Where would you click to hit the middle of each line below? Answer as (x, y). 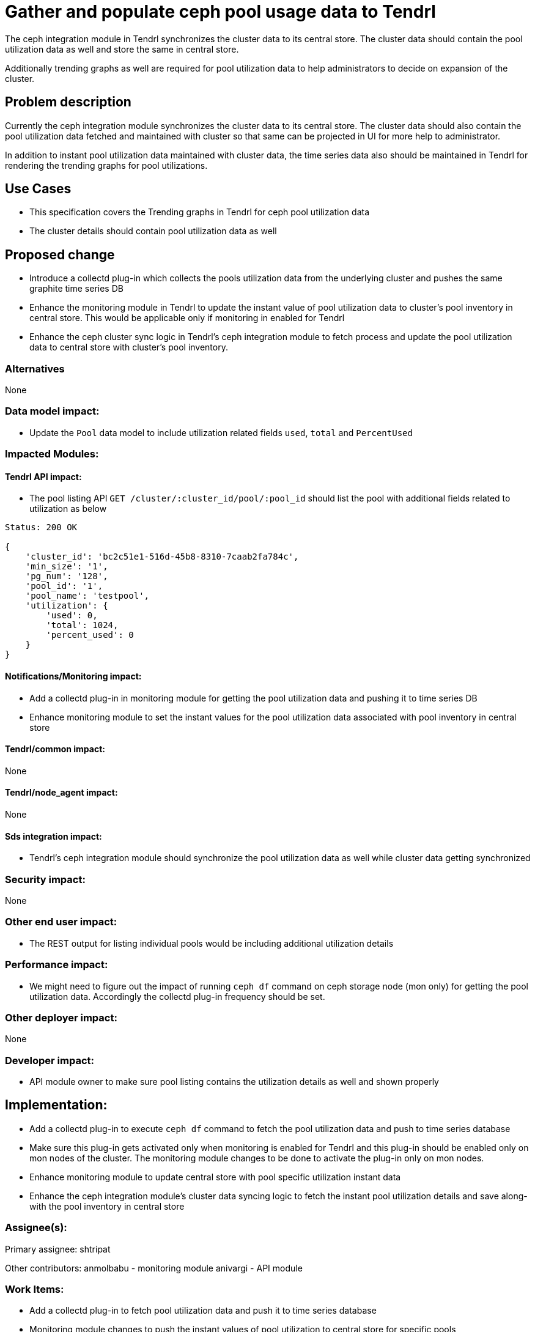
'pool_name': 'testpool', (87, 596)
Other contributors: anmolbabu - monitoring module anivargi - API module (154, 1268)
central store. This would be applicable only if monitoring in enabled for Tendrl (187, 318)
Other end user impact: (61, 922)
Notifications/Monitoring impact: (73, 676)
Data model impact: (52, 411)
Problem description (68, 102)
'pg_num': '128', (67, 576)
